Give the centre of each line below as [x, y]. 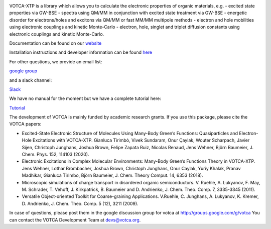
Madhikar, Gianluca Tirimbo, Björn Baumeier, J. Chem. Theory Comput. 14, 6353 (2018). [112, 175]
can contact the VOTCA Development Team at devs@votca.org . [75, 220]
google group [23, 71]
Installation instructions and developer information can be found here [81, 52]
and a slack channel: [31, 80]
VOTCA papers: [25, 124]
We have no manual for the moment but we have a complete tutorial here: [85, 98]
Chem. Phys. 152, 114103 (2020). [55, 154]
